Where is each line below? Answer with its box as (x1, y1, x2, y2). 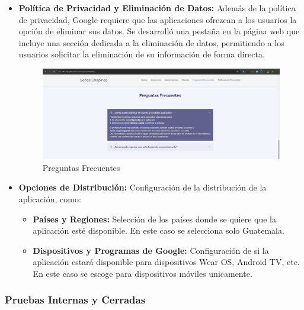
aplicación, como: (18, 192, 81, 205)
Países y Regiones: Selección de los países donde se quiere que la (33, 212, 277, 225)
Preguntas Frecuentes (42, 161, 120, 173)
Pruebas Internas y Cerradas (5, 292, 146, 307)
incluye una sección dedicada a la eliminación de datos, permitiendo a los (18, 36, 284, 49)
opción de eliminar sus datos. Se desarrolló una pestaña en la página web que (18, 25, 300, 37)
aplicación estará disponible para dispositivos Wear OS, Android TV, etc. (33, 256, 300, 268)
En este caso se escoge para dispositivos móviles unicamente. (33, 267, 252, 279)
